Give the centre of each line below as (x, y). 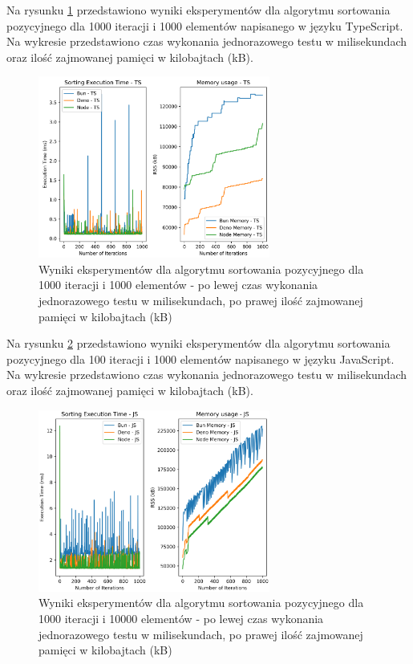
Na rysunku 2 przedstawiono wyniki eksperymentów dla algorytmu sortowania (198, 343)
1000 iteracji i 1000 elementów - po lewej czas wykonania (178, 285)
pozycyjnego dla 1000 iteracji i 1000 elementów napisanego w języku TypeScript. (205, 25)
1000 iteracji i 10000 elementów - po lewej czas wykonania (181, 619)
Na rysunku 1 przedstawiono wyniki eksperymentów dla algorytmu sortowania (198, 10)
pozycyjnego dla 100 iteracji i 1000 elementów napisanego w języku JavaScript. (200, 358)
